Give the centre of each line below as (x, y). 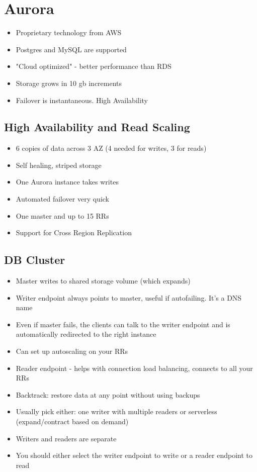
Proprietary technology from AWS (69, 32)
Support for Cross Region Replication (74, 232)
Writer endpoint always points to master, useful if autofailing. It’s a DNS (129, 297)
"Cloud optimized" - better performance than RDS (94, 66)
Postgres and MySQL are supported (71, 49)
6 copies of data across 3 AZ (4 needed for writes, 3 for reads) (111, 148)
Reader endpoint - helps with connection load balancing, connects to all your (134, 368)
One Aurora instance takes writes (67, 182)
